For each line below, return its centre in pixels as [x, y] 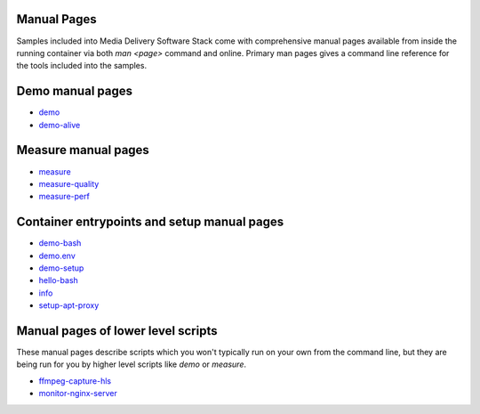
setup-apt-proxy [69, 305]
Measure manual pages [83, 150]
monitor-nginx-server [78, 394]
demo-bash [60, 243]
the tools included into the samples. [81, 66]
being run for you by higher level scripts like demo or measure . [132, 364]
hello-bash [59, 280]
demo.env [57, 256]
